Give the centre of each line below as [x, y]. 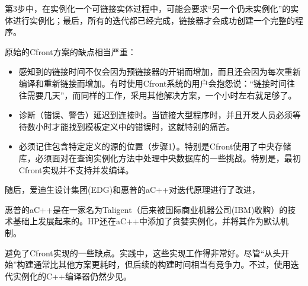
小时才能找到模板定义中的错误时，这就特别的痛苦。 [135, 126]
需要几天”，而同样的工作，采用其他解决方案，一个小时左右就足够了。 [162, 95]
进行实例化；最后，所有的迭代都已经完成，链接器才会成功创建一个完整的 [154, 20]
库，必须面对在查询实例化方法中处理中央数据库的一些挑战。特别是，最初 [160, 158]
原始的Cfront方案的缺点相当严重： [70, 51]
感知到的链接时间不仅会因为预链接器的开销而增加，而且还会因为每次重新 [160, 71]
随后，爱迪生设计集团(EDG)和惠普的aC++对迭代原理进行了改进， [133, 190]
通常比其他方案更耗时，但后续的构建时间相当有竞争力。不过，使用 [162, 264]
